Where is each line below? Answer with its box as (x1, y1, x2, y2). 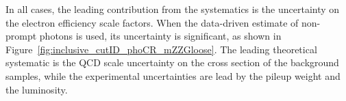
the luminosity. (5, 82, 68, 96)
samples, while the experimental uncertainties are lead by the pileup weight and (5, 68, 341, 83)
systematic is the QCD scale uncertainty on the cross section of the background (5, 55, 339, 70)
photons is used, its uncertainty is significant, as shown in (39, 29, 282, 43)
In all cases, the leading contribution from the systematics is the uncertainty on (5, 2, 340, 16)
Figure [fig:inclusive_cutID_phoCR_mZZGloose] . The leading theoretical (5, 42, 317, 56)
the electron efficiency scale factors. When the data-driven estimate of (5, 15, 299, 29)
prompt (5, 29, 37, 43)
